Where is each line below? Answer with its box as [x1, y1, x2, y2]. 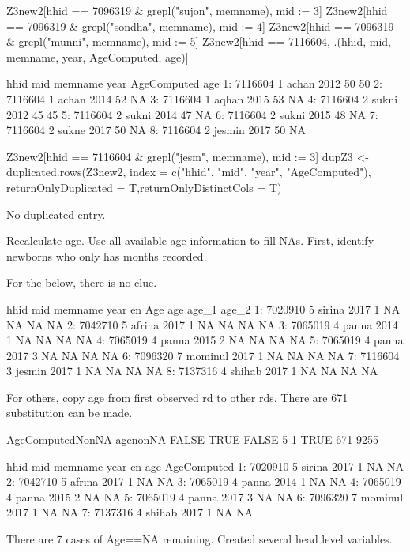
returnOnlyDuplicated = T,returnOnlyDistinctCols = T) [6, 178, 282, 195]
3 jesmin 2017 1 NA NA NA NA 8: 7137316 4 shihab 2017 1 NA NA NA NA [6, 362, 378, 379]
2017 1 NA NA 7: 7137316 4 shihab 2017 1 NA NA [6, 504, 253, 520]
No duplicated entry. [6, 205, 106, 222]
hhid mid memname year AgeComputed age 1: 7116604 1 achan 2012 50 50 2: [6, 75, 382, 92]
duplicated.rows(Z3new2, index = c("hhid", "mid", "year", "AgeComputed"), [6, 163, 371, 180]
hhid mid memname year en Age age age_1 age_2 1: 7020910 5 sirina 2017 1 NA [6, 300, 401, 317]
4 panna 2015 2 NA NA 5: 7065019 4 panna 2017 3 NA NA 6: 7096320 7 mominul [6, 488, 404, 505]
